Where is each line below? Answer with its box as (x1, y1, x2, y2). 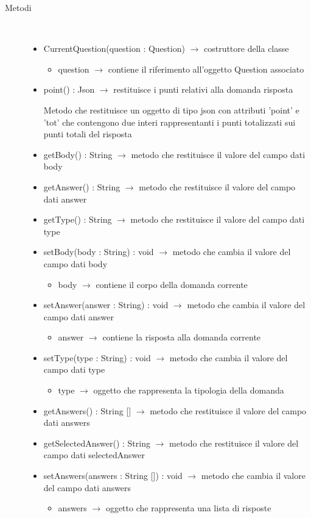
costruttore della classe (203, 42, 289, 55)
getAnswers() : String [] (43, 404, 131, 417)
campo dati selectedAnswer (43, 448, 145, 461)
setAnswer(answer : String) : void (43, 298, 169, 311)
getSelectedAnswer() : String (43, 436, 150, 449)
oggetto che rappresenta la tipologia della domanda (93, 384, 284, 397)
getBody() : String (43, 148, 113, 160)
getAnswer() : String (43, 180, 121, 193)
